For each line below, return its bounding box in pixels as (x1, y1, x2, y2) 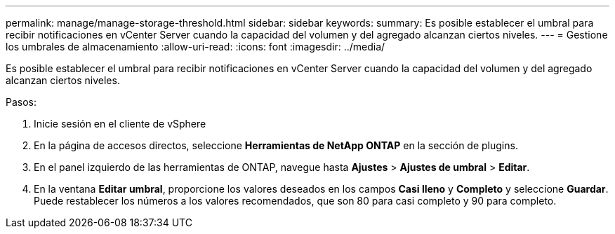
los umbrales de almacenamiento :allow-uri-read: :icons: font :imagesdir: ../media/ (6, 41, 385, 53)
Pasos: (6, 96, 37, 108)
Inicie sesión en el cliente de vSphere (34, 118, 206, 130)
